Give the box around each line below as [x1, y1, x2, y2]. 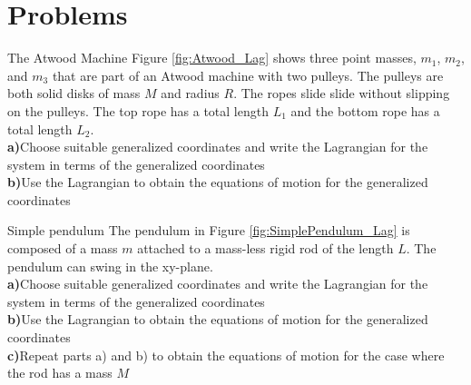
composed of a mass [7, 239, 118, 258]
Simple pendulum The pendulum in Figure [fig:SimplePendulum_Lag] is [7, 221, 410, 240]
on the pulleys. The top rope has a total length [7, 101, 269, 120]
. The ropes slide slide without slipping [233, 84, 450, 103]
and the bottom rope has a [290, 101, 440, 120]
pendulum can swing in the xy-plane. [7, 256, 213, 275]
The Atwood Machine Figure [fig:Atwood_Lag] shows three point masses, [7, 48, 417, 67]
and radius [161, 84, 220, 103]
